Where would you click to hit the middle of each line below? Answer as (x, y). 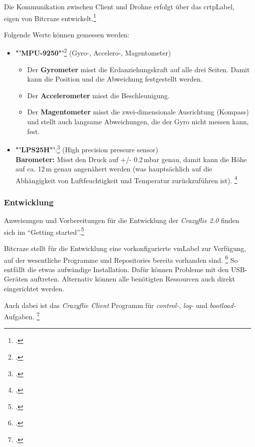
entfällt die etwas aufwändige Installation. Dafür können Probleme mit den (116, 269)
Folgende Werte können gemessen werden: (67, 34)
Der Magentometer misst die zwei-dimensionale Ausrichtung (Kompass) (138, 112)
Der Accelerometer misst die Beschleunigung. (98, 95)
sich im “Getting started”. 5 (44, 231)
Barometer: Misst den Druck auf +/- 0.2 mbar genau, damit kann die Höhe (131, 159)
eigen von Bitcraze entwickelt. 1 (50, 17)
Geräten (16, 279)
